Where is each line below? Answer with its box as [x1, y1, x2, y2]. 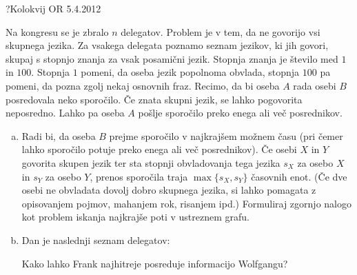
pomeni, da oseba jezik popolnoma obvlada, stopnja [81, 65, 300, 79]
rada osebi [293, 78, 336, 92]
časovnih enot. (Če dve [251, 169, 347, 183]
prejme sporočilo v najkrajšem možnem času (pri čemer [109, 128, 343, 143]
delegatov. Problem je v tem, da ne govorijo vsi [121, 24, 320, 39]
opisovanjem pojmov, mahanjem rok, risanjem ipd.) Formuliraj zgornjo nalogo [21, 196, 351, 210]
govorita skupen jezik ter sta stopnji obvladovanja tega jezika [21, 155, 280, 170]
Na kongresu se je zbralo [6, 24, 109, 39]
